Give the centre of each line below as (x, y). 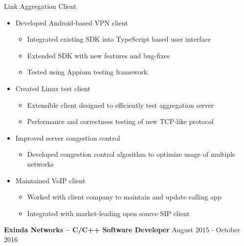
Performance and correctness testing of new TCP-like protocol (120, 121)
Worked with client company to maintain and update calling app (124, 197)
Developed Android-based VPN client (72, 22)
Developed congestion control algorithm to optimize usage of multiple (131, 154)
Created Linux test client (53, 88)
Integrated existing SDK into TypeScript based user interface (119, 39)
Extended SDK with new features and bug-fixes (99, 55)
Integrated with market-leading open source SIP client (108, 213)
